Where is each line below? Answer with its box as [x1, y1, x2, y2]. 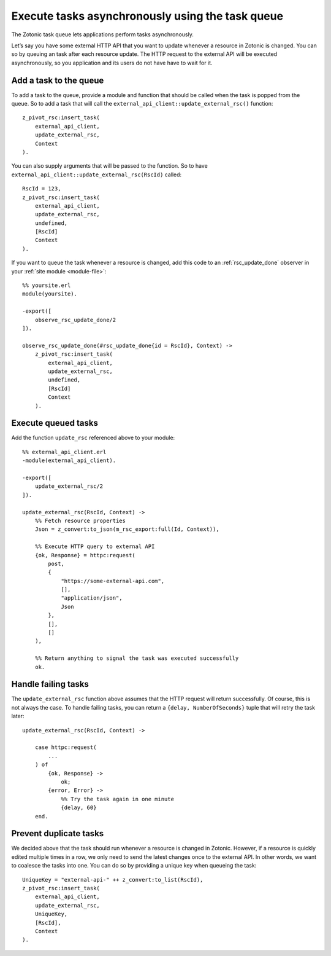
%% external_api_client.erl [22, 449, 107, 455]
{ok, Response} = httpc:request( [34, 552, 136, 558]
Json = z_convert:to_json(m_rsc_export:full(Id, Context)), [34, 526, 220, 533]
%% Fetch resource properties [34, 517, 126, 524]
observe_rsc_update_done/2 [34, 316, 116, 323]
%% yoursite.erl [22, 282, 71, 289]
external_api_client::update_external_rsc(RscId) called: [11, 171, 182, 178]
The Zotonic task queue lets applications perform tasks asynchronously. [11, 31, 194, 38]
